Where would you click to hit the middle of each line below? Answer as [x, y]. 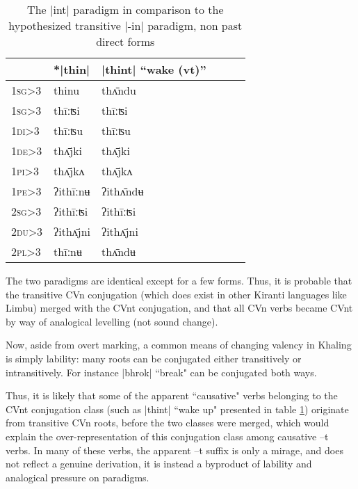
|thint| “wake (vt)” [154, 69]
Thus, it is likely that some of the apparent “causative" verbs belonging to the [172, 395]
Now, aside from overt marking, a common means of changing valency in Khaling [179, 345]
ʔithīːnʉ [72, 191]
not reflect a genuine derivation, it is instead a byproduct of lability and [159, 464]
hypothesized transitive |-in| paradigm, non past [125, 25]
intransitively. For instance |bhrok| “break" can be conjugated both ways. [161, 372]
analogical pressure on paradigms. [78, 477]
